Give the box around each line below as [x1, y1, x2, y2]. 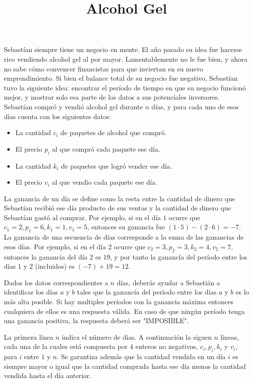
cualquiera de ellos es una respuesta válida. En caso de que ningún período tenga [4, 306, 245, 316]
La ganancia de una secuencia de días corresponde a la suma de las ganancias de [4, 232, 244, 242]
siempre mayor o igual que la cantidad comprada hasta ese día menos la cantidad [4, 361, 246, 371]
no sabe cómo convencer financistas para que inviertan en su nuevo [4, 63, 203, 73]
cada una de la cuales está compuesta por [4, 341, 128, 351]
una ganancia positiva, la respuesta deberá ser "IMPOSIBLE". [4, 315, 189, 326]
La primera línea [4, 331, 54, 342]
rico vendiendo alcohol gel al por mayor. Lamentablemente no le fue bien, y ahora [4, 53, 248, 64]
